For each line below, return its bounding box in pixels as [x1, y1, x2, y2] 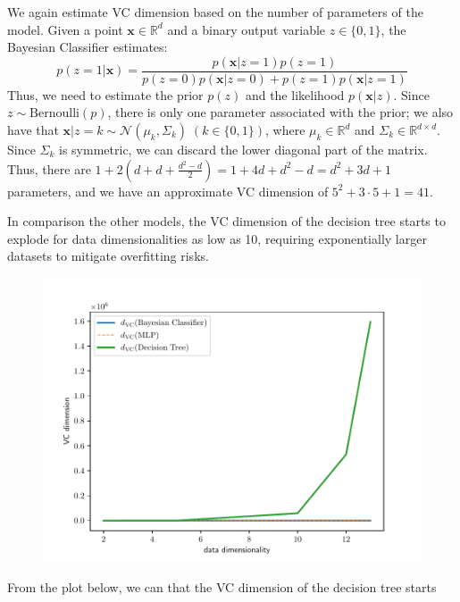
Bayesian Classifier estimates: [7, 38, 168, 56]
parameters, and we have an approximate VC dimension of [7, 181, 329, 200]
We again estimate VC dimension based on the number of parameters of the [7, 3, 423, 21]
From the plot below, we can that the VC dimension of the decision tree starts [7, 577, 437, 596]
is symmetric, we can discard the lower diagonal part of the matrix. [59, 140, 428, 159]
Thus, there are [7, 159, 91, 178]
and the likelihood [245, 85, 345, 104]
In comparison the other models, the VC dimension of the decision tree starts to [7, 212, 446, 230]
